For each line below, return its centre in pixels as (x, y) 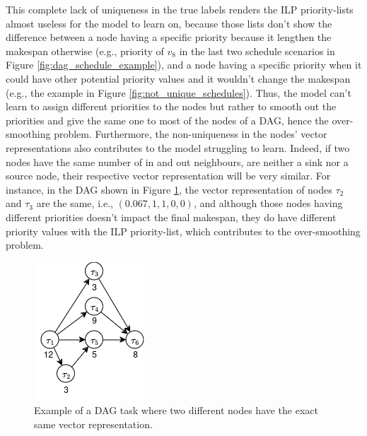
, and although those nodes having (268, 203)
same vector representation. (93, 424)
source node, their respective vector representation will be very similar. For (168, 176)
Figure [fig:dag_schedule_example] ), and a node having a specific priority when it (184, 65)
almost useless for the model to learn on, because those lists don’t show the (169, 23)
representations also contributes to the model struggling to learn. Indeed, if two (178, 147)
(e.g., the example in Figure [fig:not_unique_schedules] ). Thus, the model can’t (179, 92)
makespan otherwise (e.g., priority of (85, 51)
